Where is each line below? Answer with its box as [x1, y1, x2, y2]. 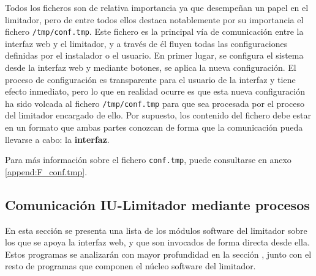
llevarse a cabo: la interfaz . [5, 133, 110, 145]
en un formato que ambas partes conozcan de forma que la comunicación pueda [5, 121, 303, 134]
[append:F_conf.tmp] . [5, 165, 88, 178]
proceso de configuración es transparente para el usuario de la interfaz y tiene [5, 73, 296, 85]
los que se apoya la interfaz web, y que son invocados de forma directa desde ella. [5, 236, 310, 249]
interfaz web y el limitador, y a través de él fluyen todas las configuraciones [5, 37, 288, 49]
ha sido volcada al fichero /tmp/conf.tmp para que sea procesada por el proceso [5, 96, 305, 109]
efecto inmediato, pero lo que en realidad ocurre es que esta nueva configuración [5, 85, 305, 98]
